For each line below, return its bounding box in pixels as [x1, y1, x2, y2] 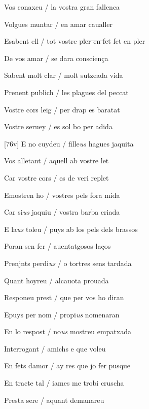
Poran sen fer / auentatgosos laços [4, 241, 111, 251]
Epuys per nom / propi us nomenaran [4, 309, 120, 319]
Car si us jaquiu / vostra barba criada [4, 207, 120, 217]
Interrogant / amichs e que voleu [4, 343, 106, 354]
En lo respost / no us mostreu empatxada [4, 326, 131, 337]
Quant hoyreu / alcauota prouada [4, 275, 109, 285]
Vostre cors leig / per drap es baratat [4, 104, 120, 114]
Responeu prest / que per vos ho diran [4, 292, 124, 303]
